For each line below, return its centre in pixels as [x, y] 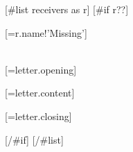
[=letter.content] [40, 93]
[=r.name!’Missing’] [46, 32]
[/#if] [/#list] [34, 139]
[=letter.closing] [38, 116]
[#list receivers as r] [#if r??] [67, 9]
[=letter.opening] [41, 69]
